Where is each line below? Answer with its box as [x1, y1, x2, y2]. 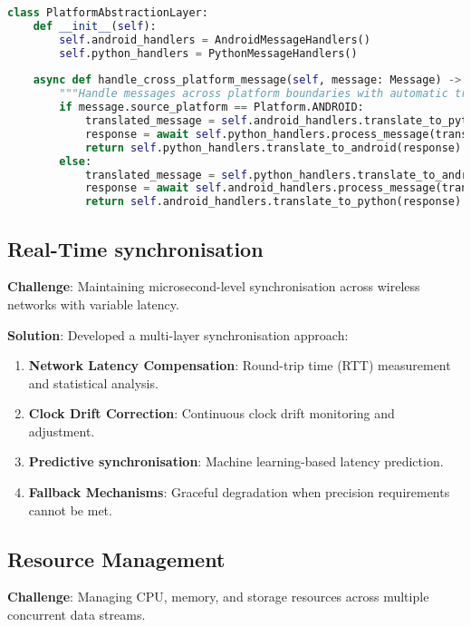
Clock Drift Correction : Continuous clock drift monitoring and [28, 404, 395, 423]
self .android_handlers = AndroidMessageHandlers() [59, 33, 370, 46]
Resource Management [7, 544, 226, 573]
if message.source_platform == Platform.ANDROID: [59, 101, 364, 114]
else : [59, 154, 92, 168]
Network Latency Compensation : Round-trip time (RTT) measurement [28, 356, 451, 375]
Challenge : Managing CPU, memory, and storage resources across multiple [7, 587, 429, 606]
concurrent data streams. [7, 605, 146, 624]
